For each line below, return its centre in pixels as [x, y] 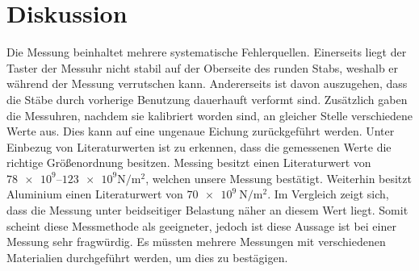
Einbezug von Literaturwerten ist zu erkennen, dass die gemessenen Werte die [199, 146]
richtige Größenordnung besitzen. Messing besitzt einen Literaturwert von [189, 163]
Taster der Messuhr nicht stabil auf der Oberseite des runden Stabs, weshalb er [203, 67]
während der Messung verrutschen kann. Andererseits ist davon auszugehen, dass [207, 83]
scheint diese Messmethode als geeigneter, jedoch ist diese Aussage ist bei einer [201, 225]
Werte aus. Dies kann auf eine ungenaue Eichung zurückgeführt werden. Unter [201, 131]
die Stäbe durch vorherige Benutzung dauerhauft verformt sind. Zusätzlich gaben [207, 99]
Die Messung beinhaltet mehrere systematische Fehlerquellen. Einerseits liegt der [207, 52]
